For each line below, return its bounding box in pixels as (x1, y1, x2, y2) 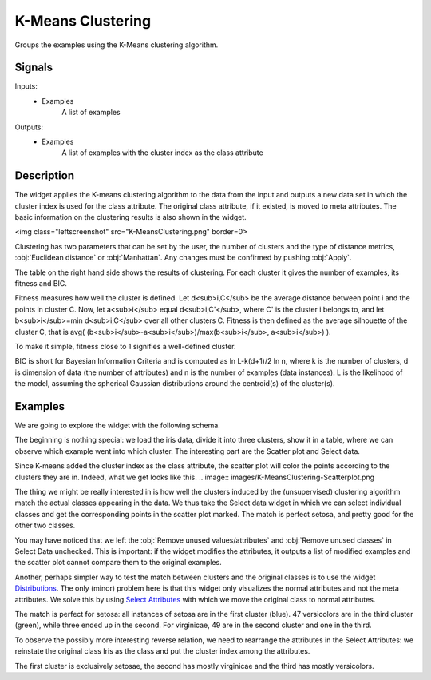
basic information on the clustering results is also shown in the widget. (14, 213, 247, 222)
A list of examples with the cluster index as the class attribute (61, 148, 263, 157)
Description (14, 169, 75, 183)
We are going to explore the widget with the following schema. (14, 420, 221, 431)
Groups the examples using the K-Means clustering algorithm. (14, 40, 219, 50)
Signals (14, 61, 53, 74)
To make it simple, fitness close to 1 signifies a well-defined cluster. (14, 342, 236, 351)
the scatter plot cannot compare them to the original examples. (14, 558, 223, 567)
